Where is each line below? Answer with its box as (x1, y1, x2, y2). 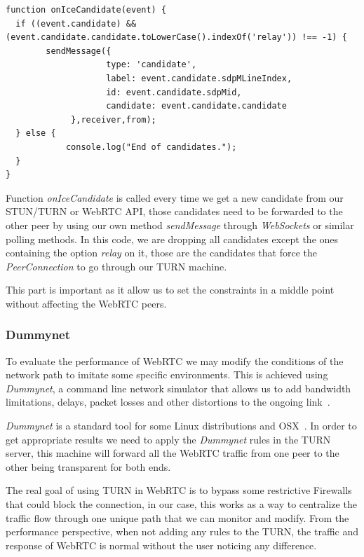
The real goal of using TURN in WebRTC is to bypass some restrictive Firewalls (6, 483, 352, 497)
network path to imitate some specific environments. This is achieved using (6, 367, 328, 382)
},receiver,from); (71, 114, 156, 125)
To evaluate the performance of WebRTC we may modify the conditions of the (6, 353, 344, 368)
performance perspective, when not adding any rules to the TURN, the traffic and (6, 524, 358, 539)
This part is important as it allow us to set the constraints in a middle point (6, 282, 335, 297)
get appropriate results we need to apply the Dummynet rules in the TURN (6, 432, 331, 446)
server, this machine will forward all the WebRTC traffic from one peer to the (6, 446, 339, 460)
